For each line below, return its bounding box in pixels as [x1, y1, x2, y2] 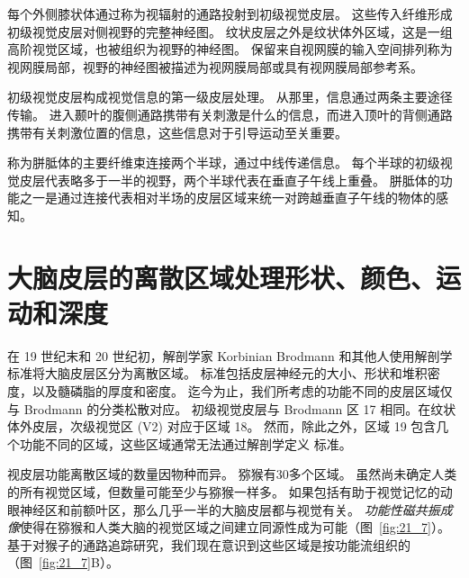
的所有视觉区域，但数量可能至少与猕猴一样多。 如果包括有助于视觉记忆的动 [7, 483, 453, 501]
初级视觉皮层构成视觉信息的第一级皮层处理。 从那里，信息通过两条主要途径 [7, 87, 453, 106]
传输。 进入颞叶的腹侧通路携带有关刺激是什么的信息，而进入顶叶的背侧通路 [7, 104, 453, 123]
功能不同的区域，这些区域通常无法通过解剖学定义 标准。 [19, 434, 352, 453]
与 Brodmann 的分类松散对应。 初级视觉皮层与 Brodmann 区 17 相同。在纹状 [7, 399, 456, 418]
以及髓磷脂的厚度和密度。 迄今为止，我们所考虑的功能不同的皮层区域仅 [32, 382, 453, 401]
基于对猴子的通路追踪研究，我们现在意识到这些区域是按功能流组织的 [7, 535, 410, 554]
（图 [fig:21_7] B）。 [7, 553, 119, 572]
